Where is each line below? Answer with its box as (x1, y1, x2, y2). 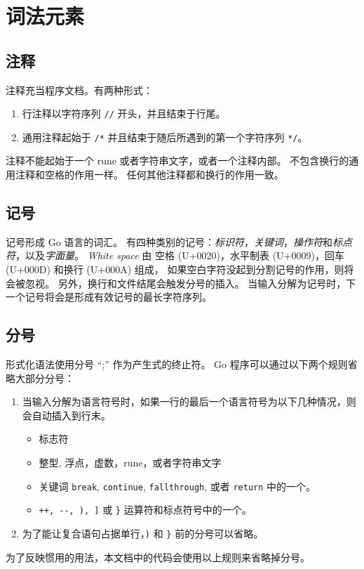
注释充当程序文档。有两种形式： (6, 82, 153, 97)
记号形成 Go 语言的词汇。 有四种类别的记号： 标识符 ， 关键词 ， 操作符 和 (6, 234, 332, 249)
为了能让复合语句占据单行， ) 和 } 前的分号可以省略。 (22, 525, 264, 540)
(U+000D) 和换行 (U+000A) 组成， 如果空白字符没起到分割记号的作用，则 (6, 262, 344, 277)
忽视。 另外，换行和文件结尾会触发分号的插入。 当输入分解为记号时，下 (25, 275, 356, 290)
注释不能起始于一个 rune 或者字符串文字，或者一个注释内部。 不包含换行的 (6, 153, 349, 168)
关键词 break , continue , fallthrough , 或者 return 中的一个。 (39, 478, 316, 493)
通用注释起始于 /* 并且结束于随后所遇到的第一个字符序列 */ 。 (22, 129, 308, 144)
